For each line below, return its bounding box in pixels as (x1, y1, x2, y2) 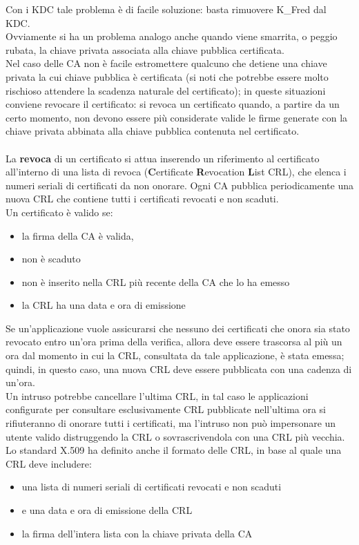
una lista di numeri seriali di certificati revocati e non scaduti (21, 479, 282, 494)
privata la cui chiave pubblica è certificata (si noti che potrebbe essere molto (6, 69, 329, 84)
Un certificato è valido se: (6, 204, 113, 219)
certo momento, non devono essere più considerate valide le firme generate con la (6, 110, 348, 124)
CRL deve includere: (6, 456, 92, 470)
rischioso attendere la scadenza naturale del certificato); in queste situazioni (6, 83, 326, 97)
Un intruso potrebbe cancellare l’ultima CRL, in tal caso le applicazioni (6, 388, 309, 403)
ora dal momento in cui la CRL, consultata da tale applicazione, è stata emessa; (6, 348, 345, 363)
